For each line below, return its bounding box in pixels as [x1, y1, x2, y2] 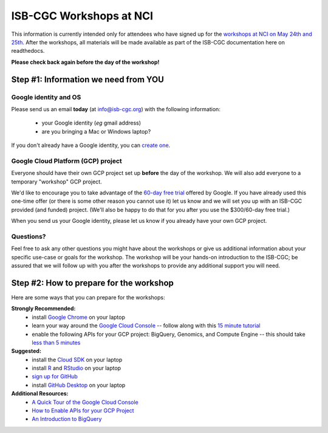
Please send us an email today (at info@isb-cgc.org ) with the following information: [11, 105, 221, 112]
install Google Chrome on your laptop [32, 313, 126, 321]
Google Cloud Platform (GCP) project [11, 157, 123, 165]
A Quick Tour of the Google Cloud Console [32, 398, 139, 406]
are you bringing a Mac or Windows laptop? [41, 128, 151, 135]
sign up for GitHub [32, 373, 78, 380]
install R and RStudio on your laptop [32, 364, 121, 372]
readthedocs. [11, 47, 45, 55]
